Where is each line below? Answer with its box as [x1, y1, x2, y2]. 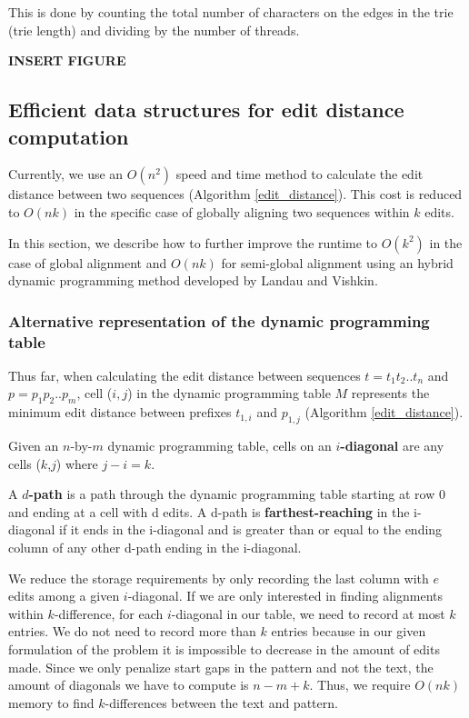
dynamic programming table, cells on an [107, 436, 332, 455]
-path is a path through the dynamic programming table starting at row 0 [28, 484, 445, 504]
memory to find [8, 693, 95, 712]
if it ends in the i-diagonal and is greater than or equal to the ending [59, 520, 443, 539]
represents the [351, 384, 430, 403]
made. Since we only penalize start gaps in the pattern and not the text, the [8, 657, 434, 676]
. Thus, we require [309, 675, 411, 694]
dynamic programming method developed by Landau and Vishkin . [8, 271, 378, 290]
